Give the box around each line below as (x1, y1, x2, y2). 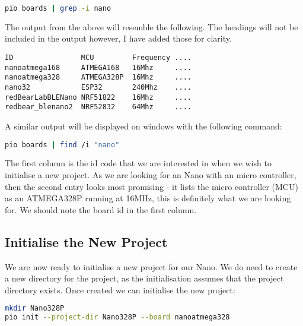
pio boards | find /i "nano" (5, 140, 120, 149)
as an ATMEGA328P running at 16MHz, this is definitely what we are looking (5, 192, 291, 204)
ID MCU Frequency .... (5, 53, 192, 62)
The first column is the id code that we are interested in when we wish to (5, 157, 272, 169)
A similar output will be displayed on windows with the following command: (5, 120, 282, 132)
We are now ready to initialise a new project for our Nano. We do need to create (5, 260, 298, 273)
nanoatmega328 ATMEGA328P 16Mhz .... (5, 73, 192, 82)
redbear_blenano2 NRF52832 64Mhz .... (5, 103, 192, 112)
